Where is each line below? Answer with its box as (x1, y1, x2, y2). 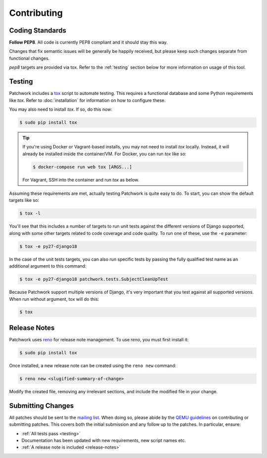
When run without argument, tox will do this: (9, 296, 99, 302)
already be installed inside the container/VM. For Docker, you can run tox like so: (22, 151, 186, 157)
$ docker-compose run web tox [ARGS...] (33, 164, 132, 170)
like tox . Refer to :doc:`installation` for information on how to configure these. (9, 97, 166, 103)
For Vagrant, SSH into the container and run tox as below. (22, 177, 139, 183)
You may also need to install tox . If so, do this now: (9, 106, 113, 112)
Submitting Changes (9, 401, 74, 410)
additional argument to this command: (9, 263, 87, 269)
